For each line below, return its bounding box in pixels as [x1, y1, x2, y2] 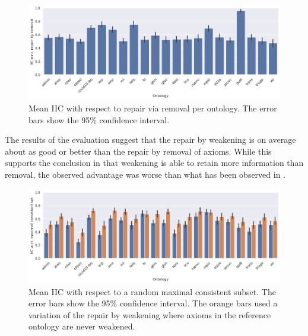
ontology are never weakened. [28, 320, 135, 332]
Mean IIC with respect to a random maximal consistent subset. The [28, 285, 276, 297]
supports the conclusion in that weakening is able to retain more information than [5, 156, 304, 169]
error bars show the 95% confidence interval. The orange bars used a [28, 297, 278, 309]
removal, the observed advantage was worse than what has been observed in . [5, 168, 286, 180]
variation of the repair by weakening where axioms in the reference [28, 308, 271, 321]
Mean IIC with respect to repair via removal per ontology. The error [28, 101, 277, 114]
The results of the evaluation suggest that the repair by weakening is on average [5, 133, 296, 146]
